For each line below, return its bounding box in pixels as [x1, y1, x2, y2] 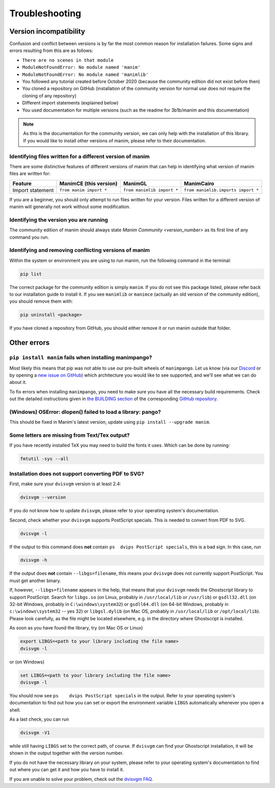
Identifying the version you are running [9, 216, 108, 223]
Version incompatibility [9, 27, 86, 36]
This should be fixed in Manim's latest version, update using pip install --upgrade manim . [9, 419, 211, 425]
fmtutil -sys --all [20, 456, 69, 462]
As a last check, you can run [9, 716, 69, 722]
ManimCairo [184, 180, 214, 187]
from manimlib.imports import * [184, 188, 259, 193]
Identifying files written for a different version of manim [9, 153, 150, 160]
